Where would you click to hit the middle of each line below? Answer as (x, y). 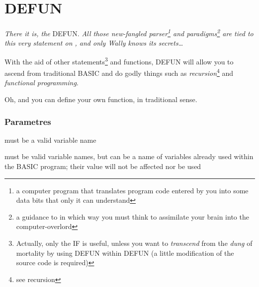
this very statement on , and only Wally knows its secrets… (94, 43)
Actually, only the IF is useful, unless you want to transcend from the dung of (134, 243)
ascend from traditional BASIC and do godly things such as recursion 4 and (119, 72)
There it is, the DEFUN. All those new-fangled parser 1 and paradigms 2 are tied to (129, 32)
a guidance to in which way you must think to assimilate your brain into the (132, 216)
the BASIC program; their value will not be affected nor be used (103, 166)
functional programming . (42, 83)
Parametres (28, 121)
